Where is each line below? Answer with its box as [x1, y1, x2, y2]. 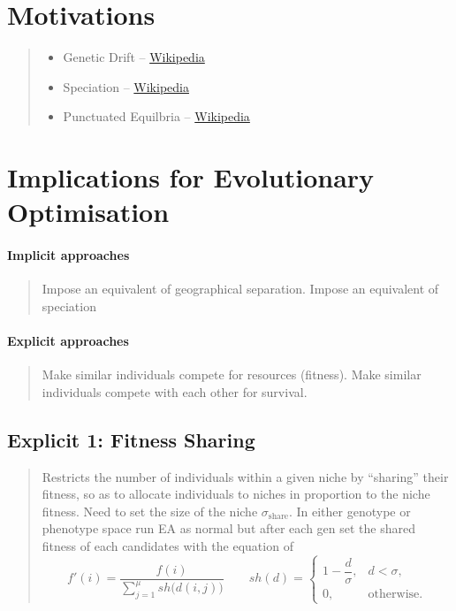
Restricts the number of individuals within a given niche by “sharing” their [42, 467, 449, 485]
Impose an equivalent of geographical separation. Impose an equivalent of [42, 279, 439, 298]
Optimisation [7, 194, 170, 230]
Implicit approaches [7, 246, 130, 264]
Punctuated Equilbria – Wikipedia [63, 107, 250, 126]
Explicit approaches [7, 332, 129, 350]
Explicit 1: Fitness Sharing [7, 425, 255, 453]
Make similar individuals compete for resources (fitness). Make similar [42, 365, 422, 384]
